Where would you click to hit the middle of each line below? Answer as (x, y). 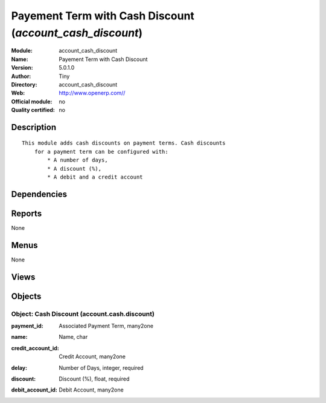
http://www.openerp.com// (92, 93)
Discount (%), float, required (94, 379)
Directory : (24, 84)
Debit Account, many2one (91, 390)
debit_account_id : (34, 390)
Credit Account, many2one (92, 356)
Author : (21, 76)
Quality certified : (33, 110)
